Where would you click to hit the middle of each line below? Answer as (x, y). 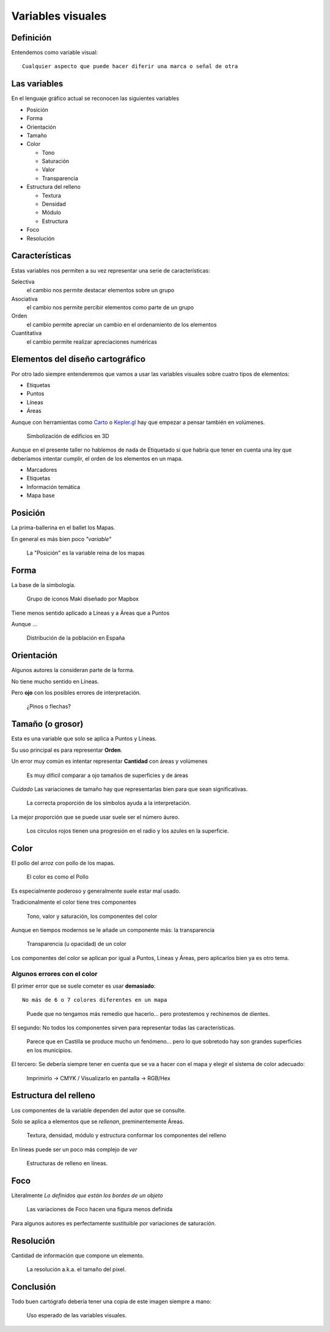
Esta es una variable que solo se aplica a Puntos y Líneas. (84, 739)
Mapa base (41, 496)
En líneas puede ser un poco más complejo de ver (74, 1149)
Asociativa (24, 299)
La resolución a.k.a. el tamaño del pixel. (76, 1270)
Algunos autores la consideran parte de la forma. (73, 670)
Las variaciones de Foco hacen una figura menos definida (100, 1209)
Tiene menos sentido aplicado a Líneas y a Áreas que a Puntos (90, 613)
